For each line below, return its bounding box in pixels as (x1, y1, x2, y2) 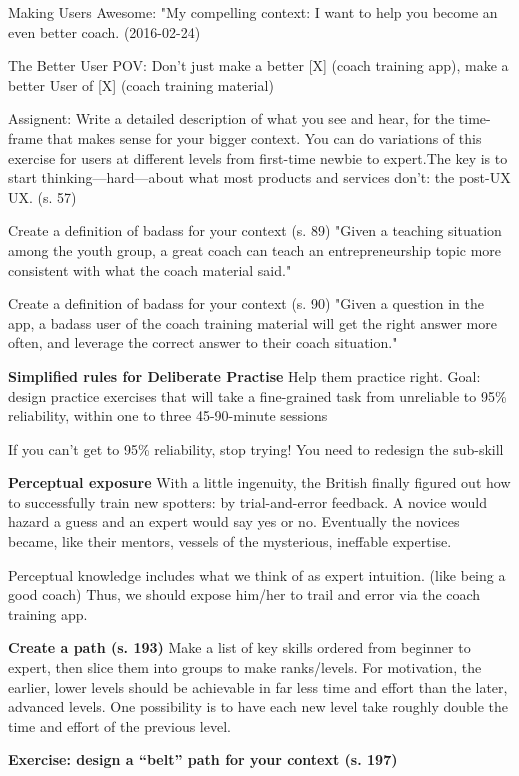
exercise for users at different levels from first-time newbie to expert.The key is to (8, 147, 508, 168)
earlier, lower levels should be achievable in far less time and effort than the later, (8, 676, 508, 697)
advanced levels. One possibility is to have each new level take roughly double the (8, 696, 509, 717)
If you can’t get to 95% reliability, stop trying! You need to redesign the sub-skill (8, 438, 504, 459)
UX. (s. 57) (8, 186, 77, 207)
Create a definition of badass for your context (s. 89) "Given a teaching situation (8, 220, 502, 241)
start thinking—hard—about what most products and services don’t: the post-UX (8, 167, 511, 188)
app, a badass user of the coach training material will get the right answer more (8, 312, 497, 333)
